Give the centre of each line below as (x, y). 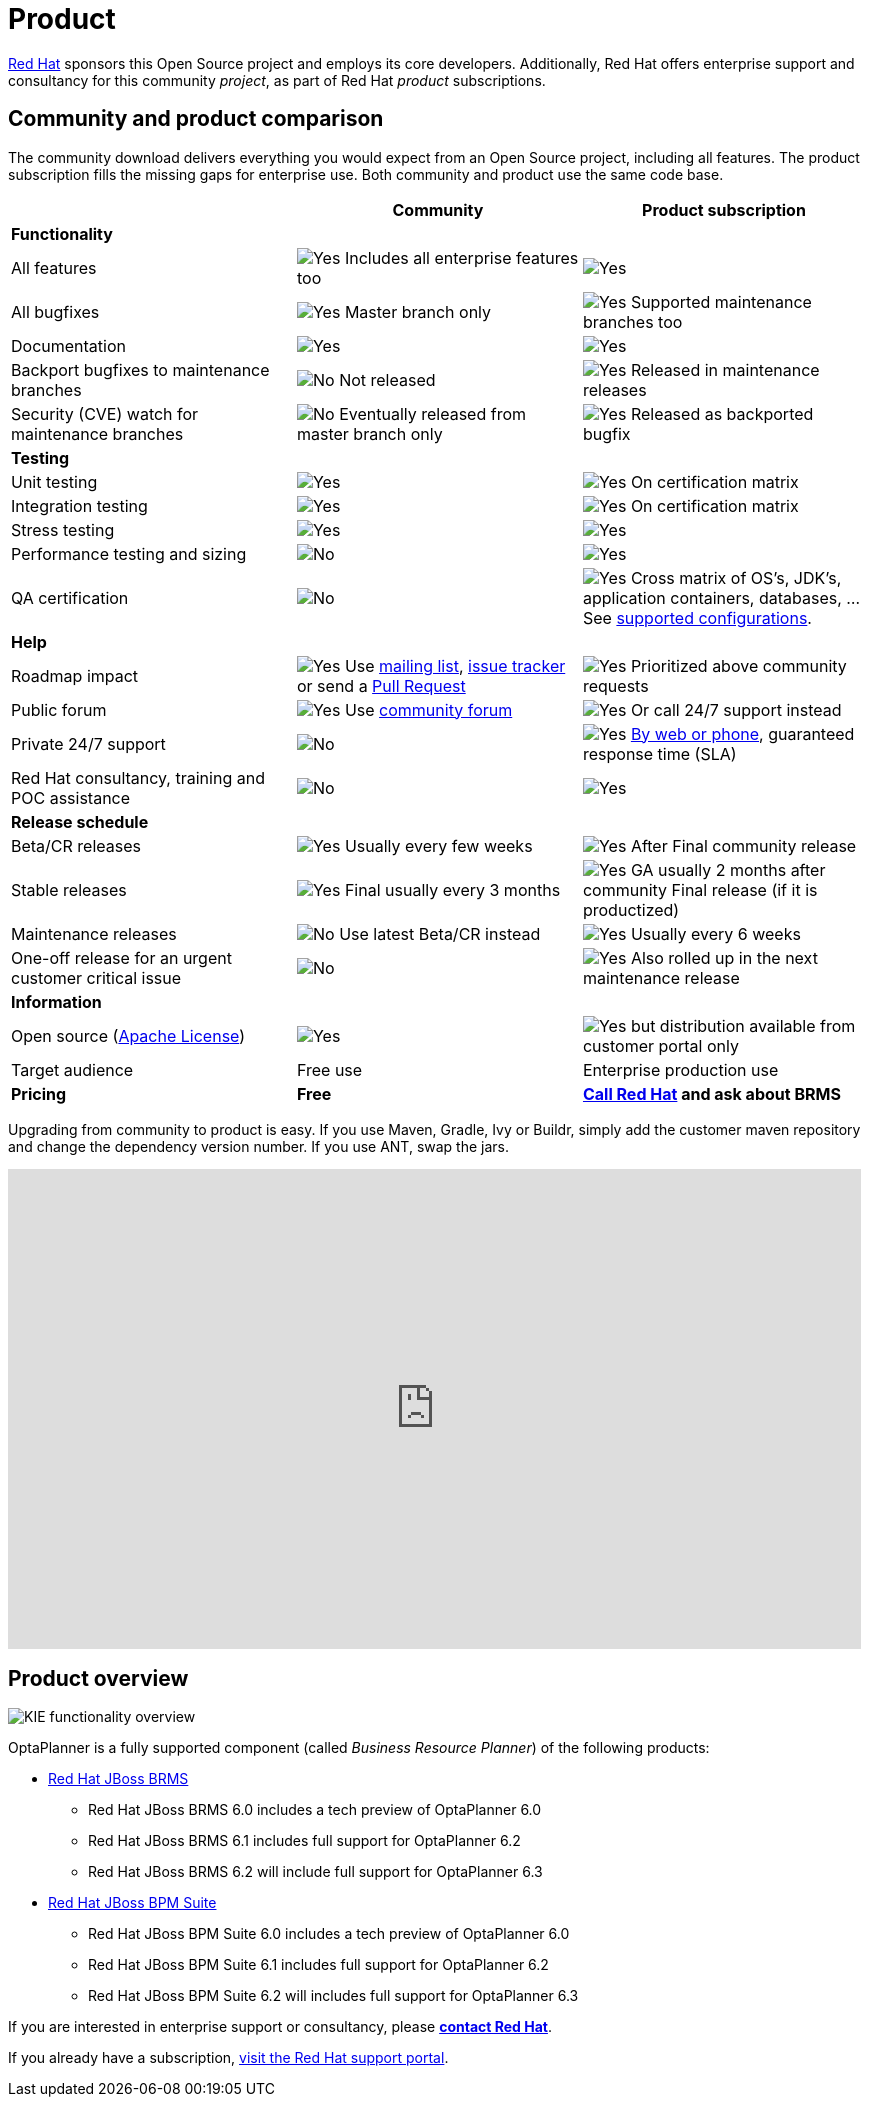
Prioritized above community (738, 665)
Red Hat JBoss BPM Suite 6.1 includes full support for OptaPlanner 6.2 (318, 1965)
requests (615, 685)
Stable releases (69, 889)
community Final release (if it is (700, 889)
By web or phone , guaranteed (742, 733)
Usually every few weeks (438, 845)
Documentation (68, 345)
